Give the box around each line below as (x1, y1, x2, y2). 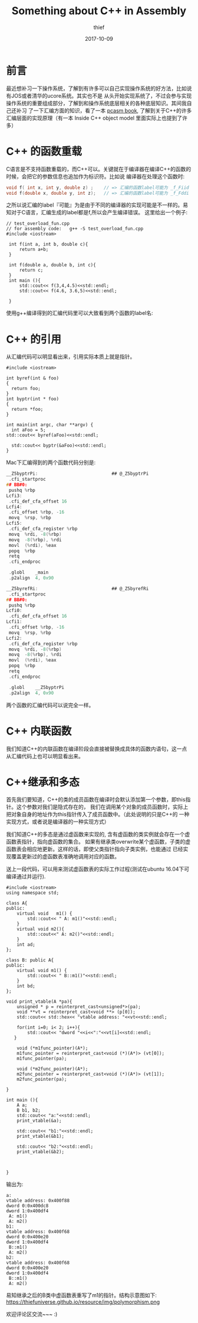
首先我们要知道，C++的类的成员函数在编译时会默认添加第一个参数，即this (6, 796, 186, 803)
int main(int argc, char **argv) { (6, 422, 94, 428)
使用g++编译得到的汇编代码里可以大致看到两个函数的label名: (6, 310, 153, 317)
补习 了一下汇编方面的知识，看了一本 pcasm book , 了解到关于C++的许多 (16, 107, 192, 114)
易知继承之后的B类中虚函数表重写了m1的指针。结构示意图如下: (6, 1292, 157, 1299)
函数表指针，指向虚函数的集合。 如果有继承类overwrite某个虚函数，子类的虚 (6, 838, 191, 845)
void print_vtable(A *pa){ (6, 999, 72, 1005)
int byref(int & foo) (6, 375, 60, 381)
